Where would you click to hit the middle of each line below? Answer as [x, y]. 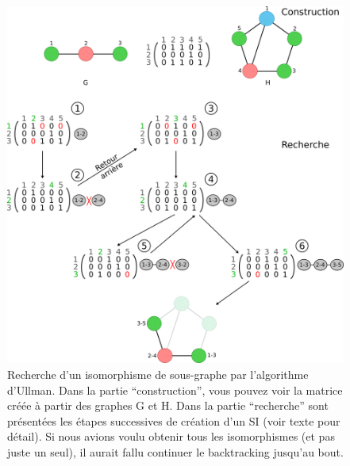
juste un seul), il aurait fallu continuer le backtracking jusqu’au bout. [175, 451]
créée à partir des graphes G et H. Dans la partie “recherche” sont [168, 405]
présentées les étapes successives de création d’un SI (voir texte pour [174, 420]
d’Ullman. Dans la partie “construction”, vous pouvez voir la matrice [175, 390]
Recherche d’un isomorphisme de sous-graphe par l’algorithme [158, 374]
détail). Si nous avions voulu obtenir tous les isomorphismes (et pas [171, 436]
